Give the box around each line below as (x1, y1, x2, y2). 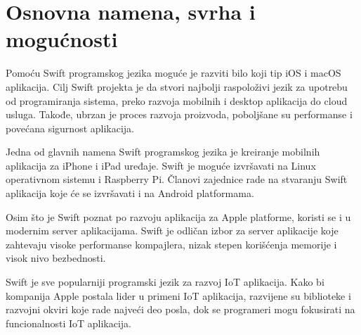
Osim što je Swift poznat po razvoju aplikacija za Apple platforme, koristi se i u (6, 209, 351, 224)
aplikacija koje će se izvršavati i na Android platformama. (6, 186, 254, 201)
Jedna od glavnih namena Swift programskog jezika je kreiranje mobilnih (6, 144, 320, 159)
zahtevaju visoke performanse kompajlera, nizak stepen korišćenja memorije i (6, 236, 337, 251)
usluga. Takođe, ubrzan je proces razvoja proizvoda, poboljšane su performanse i (6, 107, 353, 122)
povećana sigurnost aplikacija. (6, 120, 134, 135)
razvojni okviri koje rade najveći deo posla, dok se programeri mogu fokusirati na (6, 302, 355, 317)
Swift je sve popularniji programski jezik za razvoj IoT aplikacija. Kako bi (6, 274, 324, 289)
